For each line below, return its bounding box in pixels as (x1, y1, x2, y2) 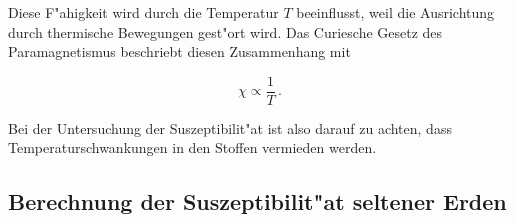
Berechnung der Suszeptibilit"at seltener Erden (8, 186, 507, 217)
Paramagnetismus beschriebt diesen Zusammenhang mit (8, 41, 351, 62)
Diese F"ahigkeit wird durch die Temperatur (8, 2, 279, 22)
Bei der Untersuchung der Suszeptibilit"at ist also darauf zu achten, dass (8, 117, 452, 138)
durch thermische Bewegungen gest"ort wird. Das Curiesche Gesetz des (8, 21, 443, 42)
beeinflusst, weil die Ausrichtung (296, 2, 495, 22)
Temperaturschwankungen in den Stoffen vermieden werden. (8, 137, 377, 158)
